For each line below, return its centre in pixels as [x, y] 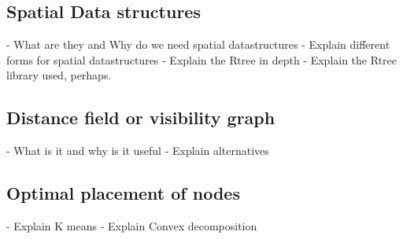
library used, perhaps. [59, 75]
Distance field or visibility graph [141, 118]
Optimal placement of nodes [123, 193]
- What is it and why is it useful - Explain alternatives [138, 151]
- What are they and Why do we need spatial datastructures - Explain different [198, 44]
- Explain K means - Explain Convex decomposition [132, 225]
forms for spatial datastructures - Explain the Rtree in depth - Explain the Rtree [202, 59]
